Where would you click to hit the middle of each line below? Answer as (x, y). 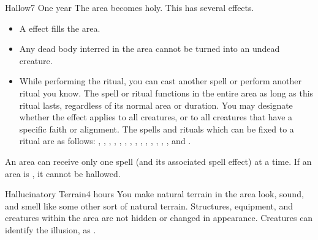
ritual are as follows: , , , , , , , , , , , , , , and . (105, 141)
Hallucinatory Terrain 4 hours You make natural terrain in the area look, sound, (154, 194)
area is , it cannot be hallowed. (63, 173)
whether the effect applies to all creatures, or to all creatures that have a (156, 117)
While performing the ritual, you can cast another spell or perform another (160, 81)
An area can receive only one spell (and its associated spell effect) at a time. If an (158, 161)
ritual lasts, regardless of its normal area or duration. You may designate (156, 105)
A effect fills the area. (60, 28)
